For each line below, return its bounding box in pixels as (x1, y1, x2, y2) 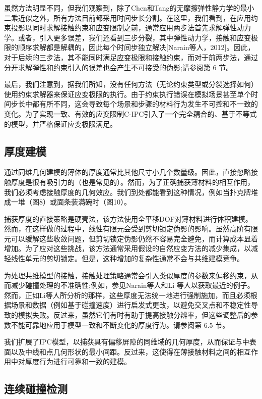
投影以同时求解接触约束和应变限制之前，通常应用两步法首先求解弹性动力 (11, 22, 251, 33)
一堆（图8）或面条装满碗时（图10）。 (11, 196, 131, 207)
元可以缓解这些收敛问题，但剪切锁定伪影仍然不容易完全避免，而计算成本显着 (4, 233, 258, 243)
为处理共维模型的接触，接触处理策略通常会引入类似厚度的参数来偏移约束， (4, 270, 251, 280)
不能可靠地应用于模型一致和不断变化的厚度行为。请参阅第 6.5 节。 (11, 319, 230, 330)
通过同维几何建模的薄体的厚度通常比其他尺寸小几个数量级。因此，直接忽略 (4, 167, 251, 177)
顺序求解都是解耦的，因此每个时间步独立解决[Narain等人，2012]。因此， (18, 42, 255, 53)
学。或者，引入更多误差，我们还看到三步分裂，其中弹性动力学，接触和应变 (4, 32, 251, 42)
